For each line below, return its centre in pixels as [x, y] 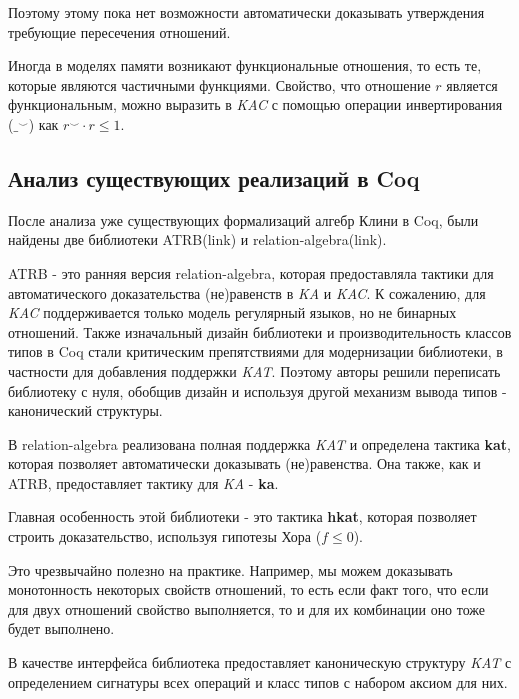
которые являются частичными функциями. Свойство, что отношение [219, 84]
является [472, 84]
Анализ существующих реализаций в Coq [214, 177]
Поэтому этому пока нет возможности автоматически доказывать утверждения [246, 12]
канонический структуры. [85, 410]
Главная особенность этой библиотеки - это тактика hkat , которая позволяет [242, 516]
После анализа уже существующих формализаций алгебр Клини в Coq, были [243, 219]
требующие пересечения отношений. [119, 31]
